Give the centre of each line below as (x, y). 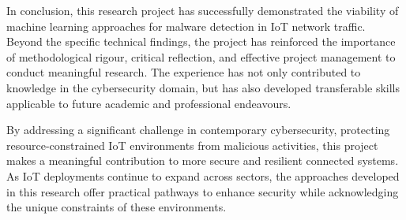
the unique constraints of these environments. (117, 207)
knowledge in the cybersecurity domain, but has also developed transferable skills (203, 87)
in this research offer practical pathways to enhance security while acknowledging (203, 191)
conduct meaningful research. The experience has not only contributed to (184, 72)
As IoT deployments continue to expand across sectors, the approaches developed (203, 175)
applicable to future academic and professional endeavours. (149, 103)
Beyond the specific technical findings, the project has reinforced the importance (201, 41)
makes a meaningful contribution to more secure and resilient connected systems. (203, 160)
